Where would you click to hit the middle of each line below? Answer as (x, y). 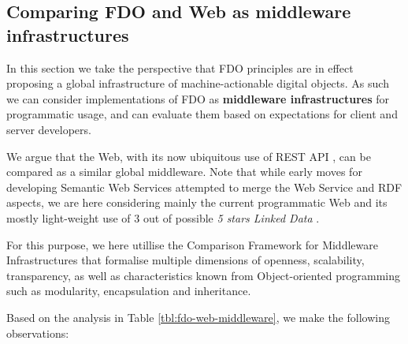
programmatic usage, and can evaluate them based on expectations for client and (202, 114)
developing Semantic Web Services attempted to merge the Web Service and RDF (204, 187)
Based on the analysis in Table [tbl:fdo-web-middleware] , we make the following (198, 317)
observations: (38, 333)
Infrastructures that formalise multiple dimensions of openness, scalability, (185, 260)
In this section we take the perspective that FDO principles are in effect (180, 67)
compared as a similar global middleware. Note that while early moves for (184, 172)
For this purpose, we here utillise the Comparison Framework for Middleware (192, 244)
